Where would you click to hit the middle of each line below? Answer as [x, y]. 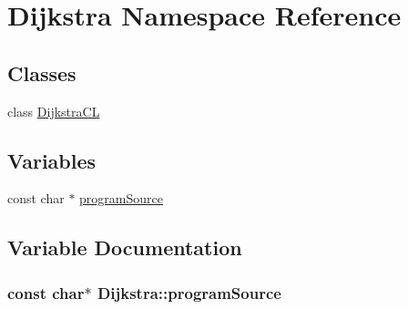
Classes [42, 72]
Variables [52, 160]
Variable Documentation [125, 247]
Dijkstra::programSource [189, 292]
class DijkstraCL [54, 111]
